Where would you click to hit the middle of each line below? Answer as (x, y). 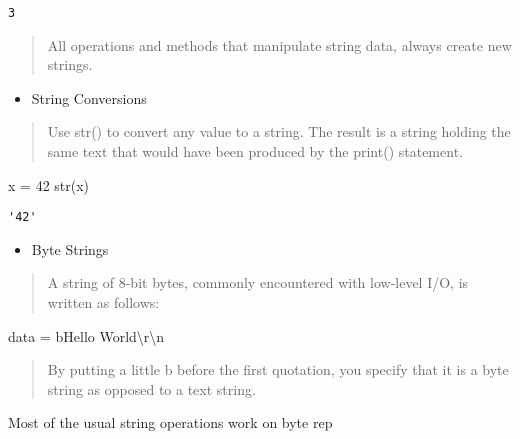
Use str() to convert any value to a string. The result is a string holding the (279, 131)
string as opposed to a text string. (151, 388)
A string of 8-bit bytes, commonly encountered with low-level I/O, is (258, 282)
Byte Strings (70, 248)
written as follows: (103, 302)
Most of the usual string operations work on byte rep (170, 422)
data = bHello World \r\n (86, 335)
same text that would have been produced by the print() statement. (255, 151)
